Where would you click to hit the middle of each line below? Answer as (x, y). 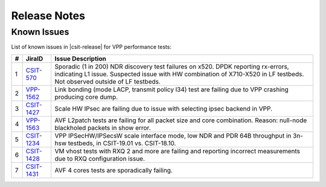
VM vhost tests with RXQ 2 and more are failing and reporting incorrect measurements (177, 151)
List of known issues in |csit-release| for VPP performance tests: (91, 47)
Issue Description (81, 58)
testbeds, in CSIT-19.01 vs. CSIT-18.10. (122, 143)
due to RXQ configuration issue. (100, 158)
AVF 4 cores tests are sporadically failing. (114, 170)
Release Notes (48, 16)
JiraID (34, 58)
